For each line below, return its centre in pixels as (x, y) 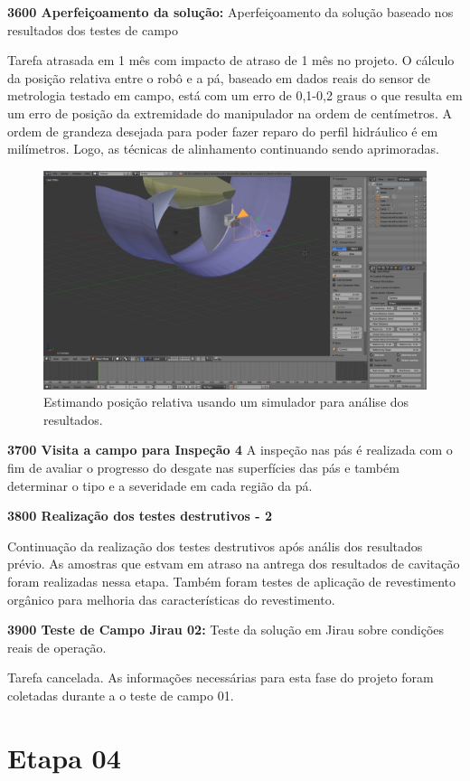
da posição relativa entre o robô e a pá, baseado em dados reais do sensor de (219, 77)
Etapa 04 (64, 757)
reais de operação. (57, 647)
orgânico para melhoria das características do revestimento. (171, 599)
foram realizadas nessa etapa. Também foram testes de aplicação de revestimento (231, 581)
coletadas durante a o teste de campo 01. (121, 695)
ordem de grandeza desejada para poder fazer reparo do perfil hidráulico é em (223, 131)
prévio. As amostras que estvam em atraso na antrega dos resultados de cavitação (234, 564)
